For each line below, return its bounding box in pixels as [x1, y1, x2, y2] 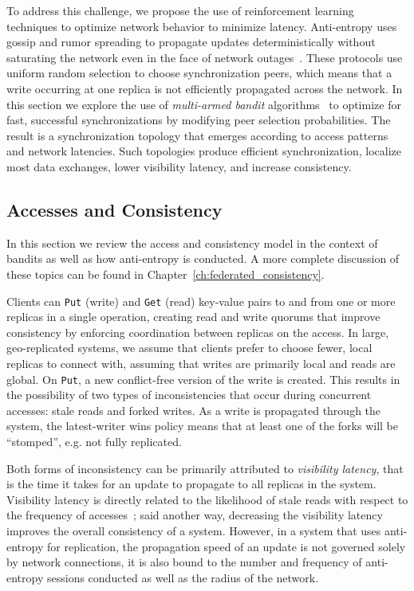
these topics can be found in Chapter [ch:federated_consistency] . [6, 265, 325, 282]
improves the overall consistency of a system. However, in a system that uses [6, 522, 381, 538]
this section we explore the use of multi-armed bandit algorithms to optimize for [6, 96, 401, 112]
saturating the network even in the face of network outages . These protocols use [6, 49, 403, 65]
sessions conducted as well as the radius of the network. [46, 569, 319, 585]
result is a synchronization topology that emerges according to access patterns [6, 127, 388, 143]
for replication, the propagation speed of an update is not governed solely [46, 538, 406, 554]
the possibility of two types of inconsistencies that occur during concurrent [6, 386, 372, 403]
